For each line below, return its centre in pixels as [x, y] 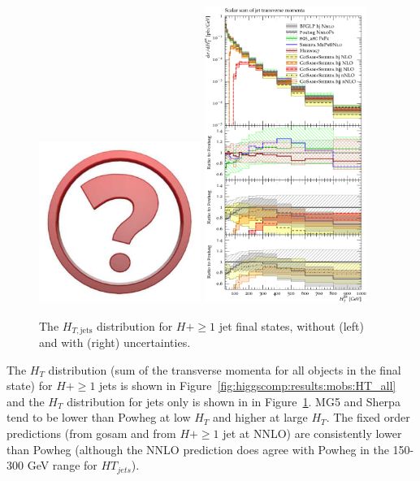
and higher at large [260, 417]
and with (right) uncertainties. [115, 342]
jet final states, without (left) [291, 325]
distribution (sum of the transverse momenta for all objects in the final [225, 369]
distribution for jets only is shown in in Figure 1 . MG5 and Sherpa [234, 401]
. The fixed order [368, 417]
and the [26, 401]
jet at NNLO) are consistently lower [312, 433]
